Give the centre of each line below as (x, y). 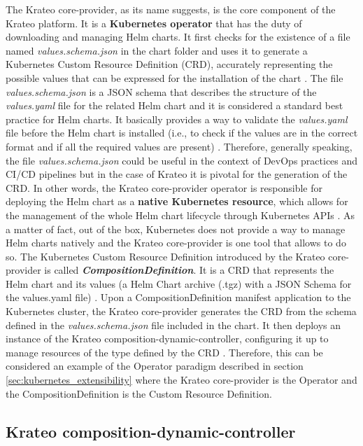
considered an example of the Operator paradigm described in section (155, 366)
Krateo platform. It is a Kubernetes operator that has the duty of (154, 23)
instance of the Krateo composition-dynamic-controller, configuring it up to (167, 339)
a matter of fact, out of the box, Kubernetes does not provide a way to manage (176, 229)
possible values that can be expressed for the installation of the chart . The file (175, 77)
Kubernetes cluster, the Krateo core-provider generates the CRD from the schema (181, 311)
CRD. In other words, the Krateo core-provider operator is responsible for (164, 187)
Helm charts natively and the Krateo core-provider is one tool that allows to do (176, 243)
